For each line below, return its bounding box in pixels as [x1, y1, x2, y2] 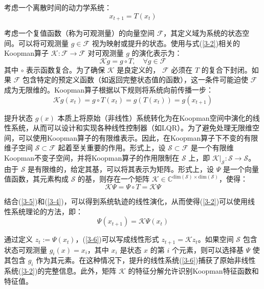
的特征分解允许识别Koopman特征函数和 [128, 265, 259, 276]
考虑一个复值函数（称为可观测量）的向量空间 [4, 28, 155, 38]
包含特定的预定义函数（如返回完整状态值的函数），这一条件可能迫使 [22, 74, 248, 85]
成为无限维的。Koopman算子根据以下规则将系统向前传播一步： [4, 84, 214, 95]
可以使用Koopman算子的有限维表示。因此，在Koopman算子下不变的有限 [18, 132, 258, 143]
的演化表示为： [131, 48, 182, 58]
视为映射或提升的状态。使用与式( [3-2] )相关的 [92, 37, 240, 48]
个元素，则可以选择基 [171, 244, 244, 255]
